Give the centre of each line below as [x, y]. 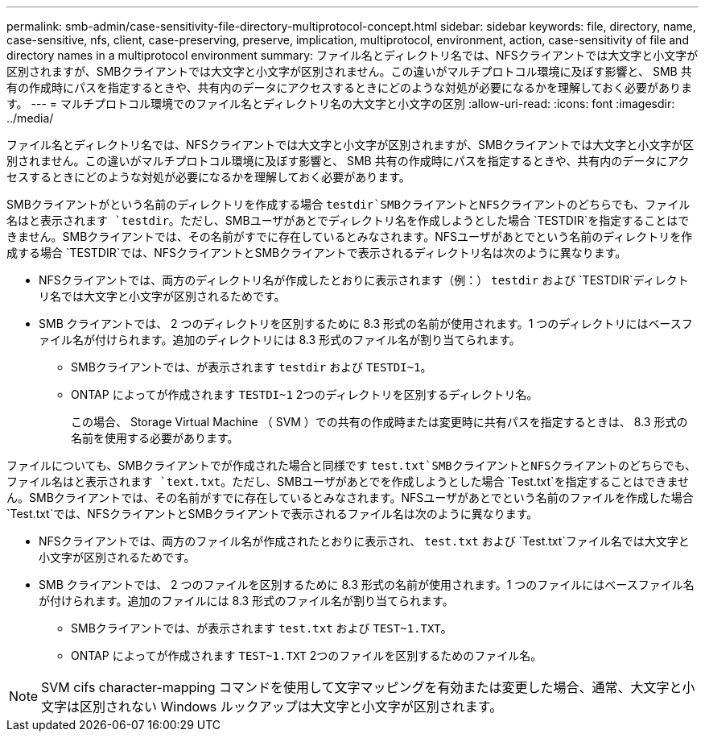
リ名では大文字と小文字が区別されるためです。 [162, 296]
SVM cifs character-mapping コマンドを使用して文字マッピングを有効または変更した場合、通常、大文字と [362, 687]
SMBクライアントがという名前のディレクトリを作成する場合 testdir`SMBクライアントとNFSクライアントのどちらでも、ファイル [348, 204]
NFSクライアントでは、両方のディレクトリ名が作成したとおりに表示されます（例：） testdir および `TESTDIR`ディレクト [364, 280]
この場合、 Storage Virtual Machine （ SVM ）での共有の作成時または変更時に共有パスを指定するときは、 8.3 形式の [379, 422]
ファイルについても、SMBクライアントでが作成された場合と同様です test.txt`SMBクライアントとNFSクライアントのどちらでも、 [352, 465]
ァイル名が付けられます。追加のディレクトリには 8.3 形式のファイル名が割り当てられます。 [280, 340]
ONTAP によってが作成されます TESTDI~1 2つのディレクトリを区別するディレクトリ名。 [305, 394]
